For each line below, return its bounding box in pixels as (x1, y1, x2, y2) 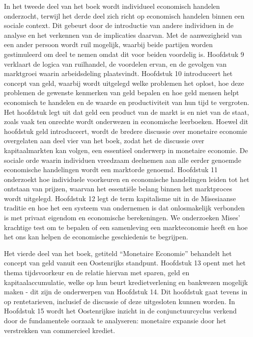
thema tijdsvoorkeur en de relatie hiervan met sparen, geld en (4, 267, 190, 278)
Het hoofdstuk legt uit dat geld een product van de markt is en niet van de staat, (4, 106, 249, 117)
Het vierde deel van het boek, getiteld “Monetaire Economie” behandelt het (4, 248, 232, 258)
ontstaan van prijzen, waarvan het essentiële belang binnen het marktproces (4, 183, 232, 194)
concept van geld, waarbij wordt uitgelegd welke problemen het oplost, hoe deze (4, 78, 244, 88)
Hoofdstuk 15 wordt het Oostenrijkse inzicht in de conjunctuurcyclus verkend (4, 306, 237, 316)
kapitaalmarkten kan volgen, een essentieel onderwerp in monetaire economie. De (4, 145, 248, 155)
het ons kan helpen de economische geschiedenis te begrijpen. (4, 232, 188, 242)
